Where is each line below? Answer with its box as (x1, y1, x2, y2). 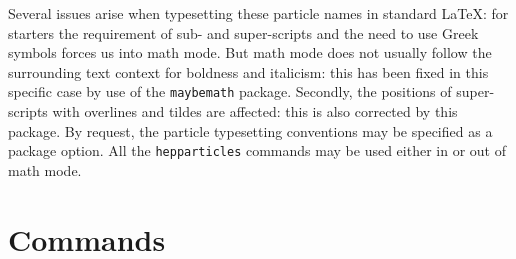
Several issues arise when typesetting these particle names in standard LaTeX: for (8, 3, 509, 23)
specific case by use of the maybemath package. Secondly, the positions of (8, 81, 452, 102)
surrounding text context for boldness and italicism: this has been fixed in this (8, 61, 489, 82)
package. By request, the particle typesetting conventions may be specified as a (8, 120, 493, 141)
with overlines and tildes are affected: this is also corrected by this (52, 101, 458, 122)
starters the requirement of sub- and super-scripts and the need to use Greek (8, 22, 479, 43)
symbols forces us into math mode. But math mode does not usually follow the (8, 42, 492, 63)
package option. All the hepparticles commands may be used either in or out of (8, 140, 506, 161)
